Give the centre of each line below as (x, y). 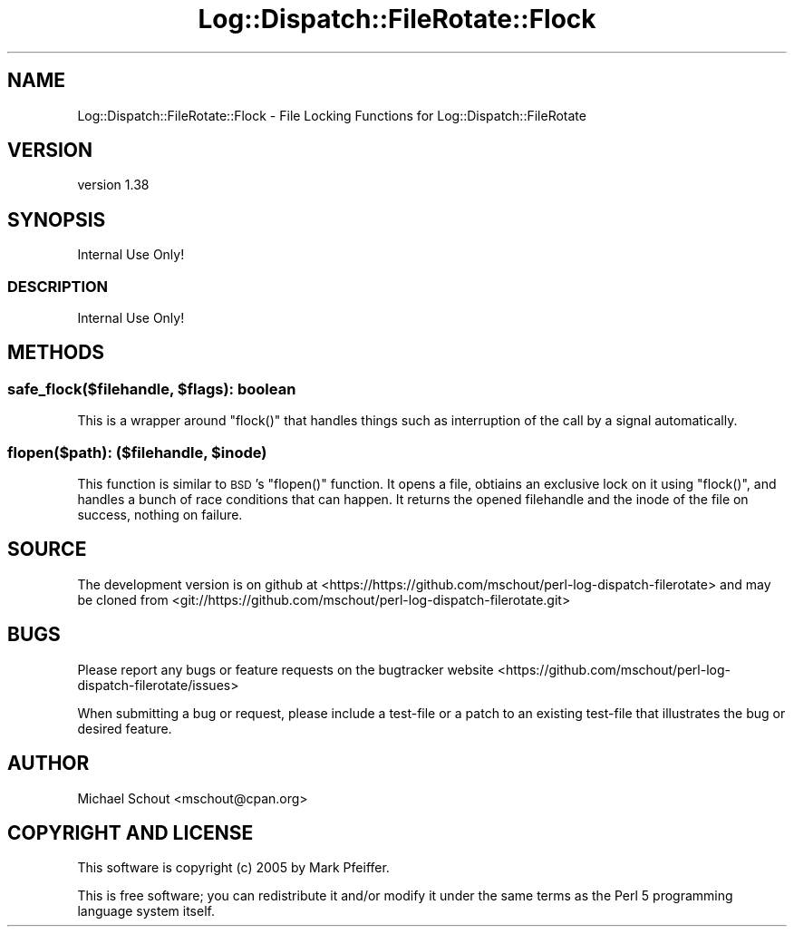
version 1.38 (113, 185)
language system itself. (146, 911)
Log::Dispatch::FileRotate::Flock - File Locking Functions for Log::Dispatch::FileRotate (332, 115)
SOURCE (47, 550)
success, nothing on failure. (160, 515)
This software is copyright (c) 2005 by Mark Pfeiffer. (233, 868)
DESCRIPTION (58, 286)
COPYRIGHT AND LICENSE (131, 832)
